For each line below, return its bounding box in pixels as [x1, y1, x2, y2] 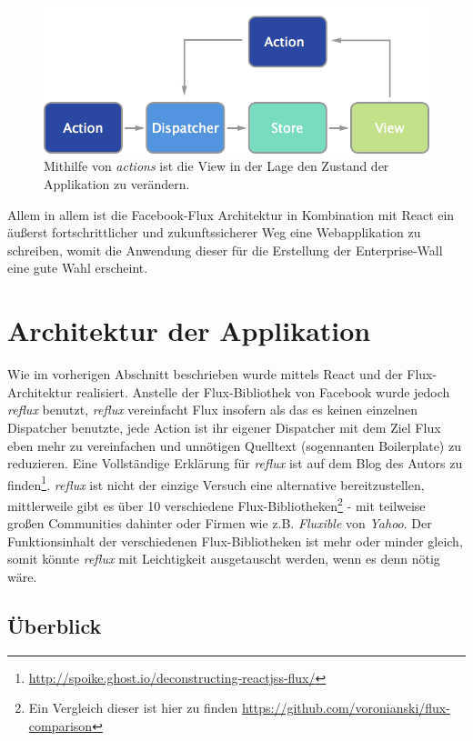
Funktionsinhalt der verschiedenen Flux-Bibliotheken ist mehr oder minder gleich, [7, 531, 463, 550]
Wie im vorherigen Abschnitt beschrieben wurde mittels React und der [7, 365, 403, 384]
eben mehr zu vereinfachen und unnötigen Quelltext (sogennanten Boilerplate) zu [7, 436, 461, 455]
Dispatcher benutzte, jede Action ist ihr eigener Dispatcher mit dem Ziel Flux [7, 417, 441, 436]
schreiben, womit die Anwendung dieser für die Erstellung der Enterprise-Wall [7, 240, 443, 259]
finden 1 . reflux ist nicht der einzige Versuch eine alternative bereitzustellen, [7, 472, 425, 494]
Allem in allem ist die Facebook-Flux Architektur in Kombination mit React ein [7, 205, 455, 224]
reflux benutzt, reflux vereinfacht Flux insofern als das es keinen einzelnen [7, 400, 418, 419]
